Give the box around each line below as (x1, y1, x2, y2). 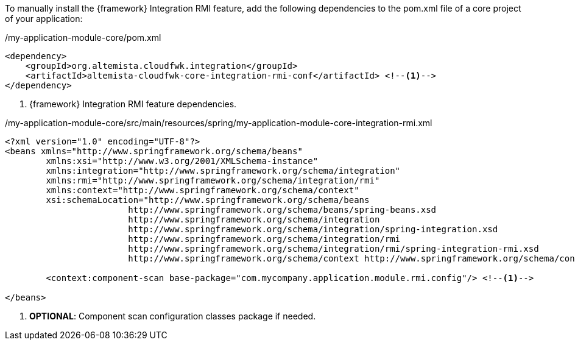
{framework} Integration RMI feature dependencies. (29, 99, 237, 109)
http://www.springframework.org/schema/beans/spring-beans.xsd (128, 205, 437, 215)
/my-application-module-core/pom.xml (5, 32, 161, 43)
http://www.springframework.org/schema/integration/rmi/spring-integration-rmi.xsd (128, 244, 539, 254)
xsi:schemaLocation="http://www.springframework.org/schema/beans (46, 195, 370, 205)
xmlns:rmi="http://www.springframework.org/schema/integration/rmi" (46, 176, 380, 185)
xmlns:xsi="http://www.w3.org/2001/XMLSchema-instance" (46, 156, 319, 166)
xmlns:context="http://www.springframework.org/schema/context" (46, 185, 359, 195)
